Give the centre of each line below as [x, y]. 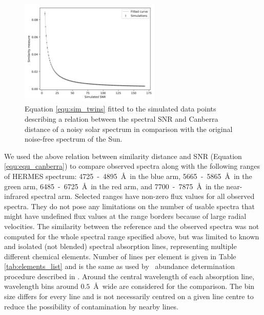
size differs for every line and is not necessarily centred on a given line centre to [129, 296]
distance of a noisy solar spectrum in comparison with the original [129, 129]
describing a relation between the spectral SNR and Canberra [121, 118]
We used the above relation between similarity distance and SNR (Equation [123, 156]
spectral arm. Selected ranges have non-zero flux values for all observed [143, 196]
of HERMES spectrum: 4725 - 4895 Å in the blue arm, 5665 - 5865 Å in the [128, 176]
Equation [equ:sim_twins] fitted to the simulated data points [120, 109]
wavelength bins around [41, 286]
